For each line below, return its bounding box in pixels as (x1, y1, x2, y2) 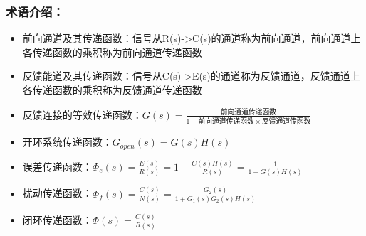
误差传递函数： (22, 159, 93, 173)
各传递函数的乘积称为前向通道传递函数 (22, 44, 202, 59)
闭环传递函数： (22, 213, 93, 227)
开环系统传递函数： (22, 134, 113, 149)
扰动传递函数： (22, 186, 93, 200)
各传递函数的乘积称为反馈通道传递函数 (22, 82, 202, 97)
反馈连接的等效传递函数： (22, 107, 142, 122)
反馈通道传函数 (261, 118, 311, 126)
